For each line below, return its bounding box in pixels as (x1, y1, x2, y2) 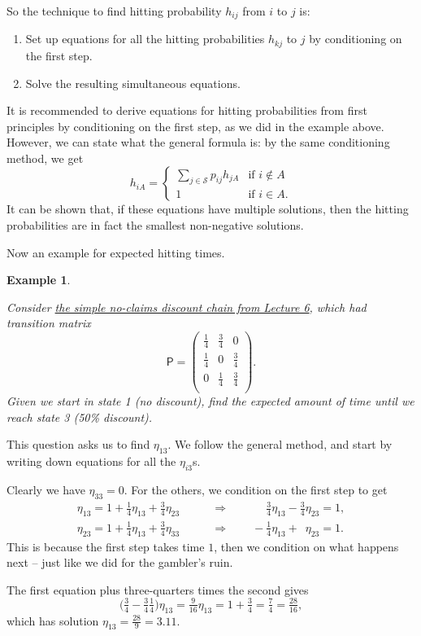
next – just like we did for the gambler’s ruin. (7, 554, 233, 571)
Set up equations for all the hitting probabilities (25, 30, 265, 47)
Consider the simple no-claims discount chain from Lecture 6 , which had (7, 298, 367, 315)
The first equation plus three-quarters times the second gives (7, 581, 309, 598)
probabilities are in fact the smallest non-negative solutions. (7, 217, 304, 234)
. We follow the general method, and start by (167, 436, 393, 453)
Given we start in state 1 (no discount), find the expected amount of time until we (7, 393, 414, 410)
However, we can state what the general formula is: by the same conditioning (7, 134, 390, 151)
